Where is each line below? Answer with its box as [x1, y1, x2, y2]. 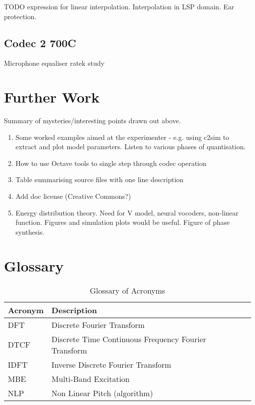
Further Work [4, 87, 100, 107]
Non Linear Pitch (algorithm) [51, 387, 153, 399]
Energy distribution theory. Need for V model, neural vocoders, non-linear [15, 207, 239, 217]
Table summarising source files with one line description [15, 174, 184, 185]
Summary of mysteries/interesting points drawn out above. [4, 115, 181, 126]
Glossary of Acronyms [90, 284, 165, 296]
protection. [4, 11, 37, 21]
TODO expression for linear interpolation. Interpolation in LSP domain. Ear [4, 1, 234, 11]
